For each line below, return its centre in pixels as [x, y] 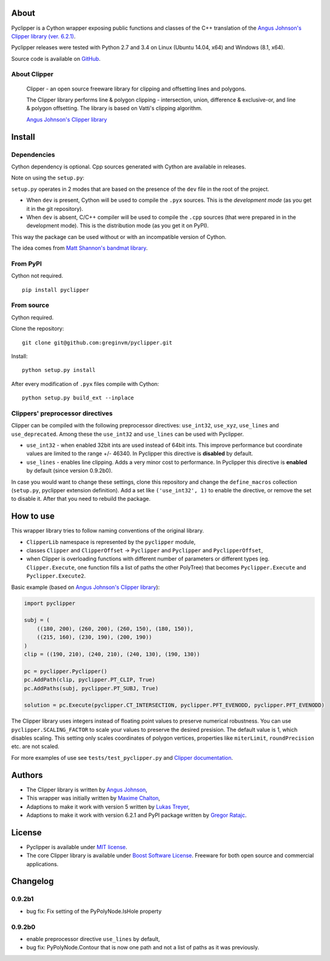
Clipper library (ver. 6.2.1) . [43, 36]
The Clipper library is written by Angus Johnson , [87, 790]
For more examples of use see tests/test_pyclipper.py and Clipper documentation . [122, 757]
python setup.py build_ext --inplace [78, 398]
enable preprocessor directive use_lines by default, [93, 939]
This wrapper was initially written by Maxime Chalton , [93, 798]
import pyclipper [50, 603]
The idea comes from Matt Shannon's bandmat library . [79, 248]
